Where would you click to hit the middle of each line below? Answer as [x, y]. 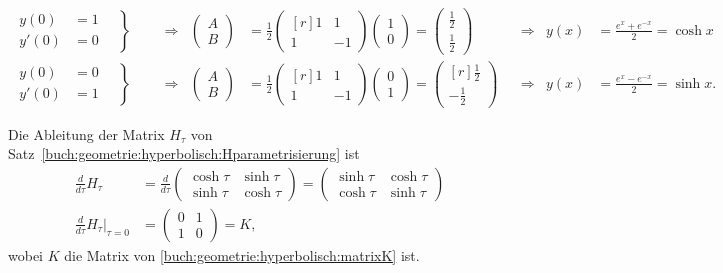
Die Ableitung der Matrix [86, 133]
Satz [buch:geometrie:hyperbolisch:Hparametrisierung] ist [184, 153]
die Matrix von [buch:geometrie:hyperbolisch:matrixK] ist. [242, 254]
